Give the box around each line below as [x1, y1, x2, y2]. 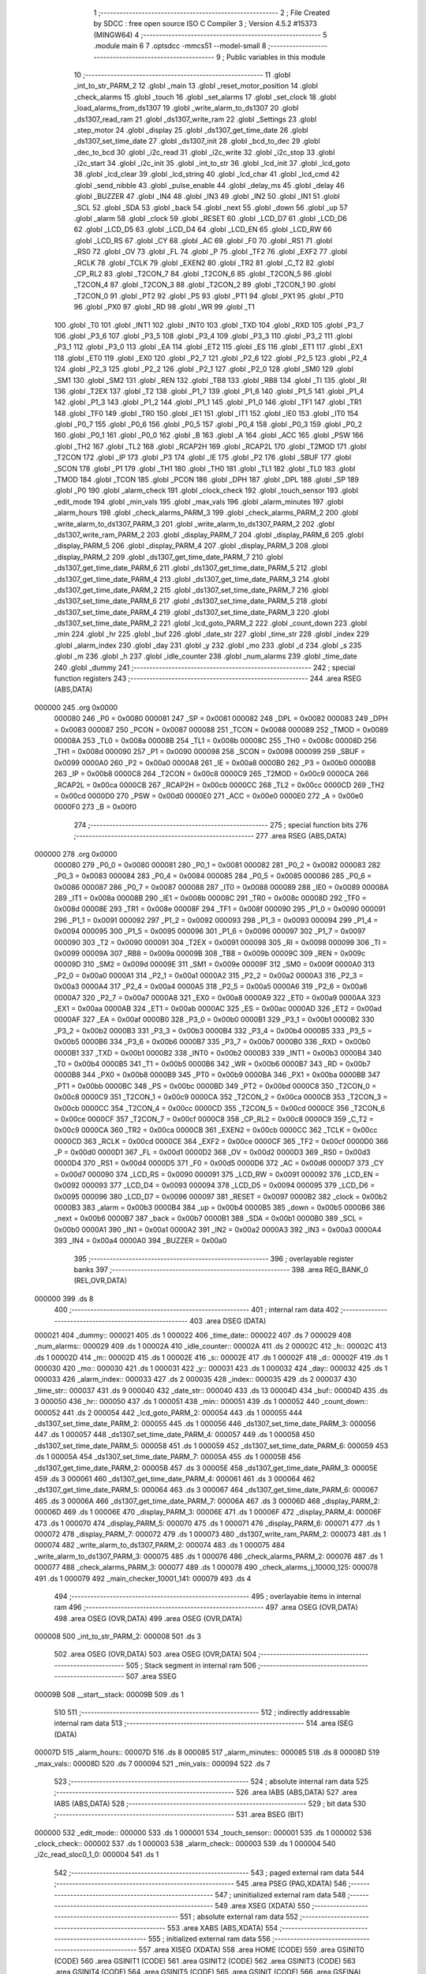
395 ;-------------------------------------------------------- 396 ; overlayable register [73, 1254, 354, 1263]
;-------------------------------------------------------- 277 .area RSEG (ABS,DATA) [73, 831, 347, 841]
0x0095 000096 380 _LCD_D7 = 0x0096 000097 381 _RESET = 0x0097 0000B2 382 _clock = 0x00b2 [54, 1192, 388, 1201]
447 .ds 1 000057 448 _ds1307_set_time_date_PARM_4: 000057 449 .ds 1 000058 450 [34, 1430, 316, 1439]
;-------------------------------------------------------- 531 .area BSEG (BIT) [54, 1810, 304, 1819]
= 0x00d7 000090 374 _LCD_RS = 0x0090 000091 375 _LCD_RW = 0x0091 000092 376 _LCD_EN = [54, 1169, 380, 1179]
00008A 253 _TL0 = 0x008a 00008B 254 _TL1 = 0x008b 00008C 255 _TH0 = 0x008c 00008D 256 [54, 736, 377, 745]
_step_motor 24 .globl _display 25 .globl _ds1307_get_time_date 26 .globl [73, 125, 308, 134]
